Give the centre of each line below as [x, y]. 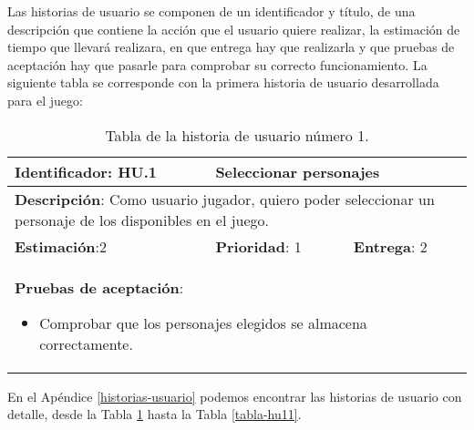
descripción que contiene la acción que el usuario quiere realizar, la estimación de [234, 29]
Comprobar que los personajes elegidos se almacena [203, 322]
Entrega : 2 [390, 246]
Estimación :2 [61, 246]
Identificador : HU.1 [86, 171]
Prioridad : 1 [258, 246]
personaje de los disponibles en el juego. [142, 220]
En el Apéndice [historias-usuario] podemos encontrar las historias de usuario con [235, 396]
